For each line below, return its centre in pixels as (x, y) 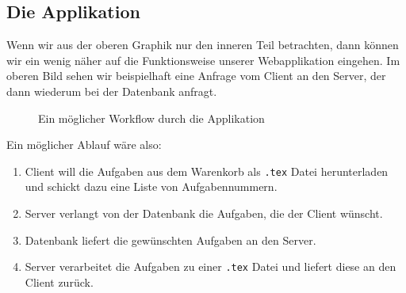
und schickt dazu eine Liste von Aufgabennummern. (151, 186)
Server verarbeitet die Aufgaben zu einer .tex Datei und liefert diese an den (211, 266)
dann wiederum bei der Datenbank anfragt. (112, 91)
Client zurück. (59, 282)
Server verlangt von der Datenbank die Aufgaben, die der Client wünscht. (204, 213)
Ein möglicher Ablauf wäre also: (84, 145)
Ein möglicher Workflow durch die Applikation (151, 118)
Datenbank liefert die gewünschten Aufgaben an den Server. (170, 240)
